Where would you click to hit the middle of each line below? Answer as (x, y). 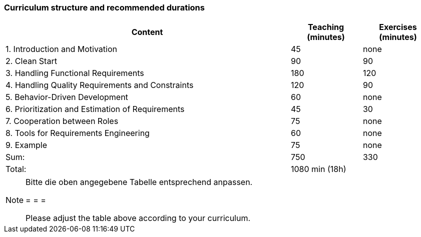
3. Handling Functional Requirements (75, 73)
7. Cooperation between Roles (62, 121)
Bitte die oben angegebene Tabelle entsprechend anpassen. (139, 182)
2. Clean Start (31, 61)
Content (147, 32)
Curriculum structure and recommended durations (104, 7)
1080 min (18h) (319, 169)
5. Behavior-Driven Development (67, 97)
